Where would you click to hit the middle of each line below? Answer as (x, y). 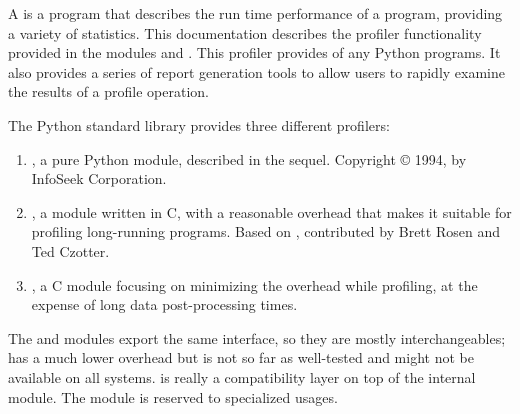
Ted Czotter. (70, 250)
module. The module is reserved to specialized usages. (173, 396)
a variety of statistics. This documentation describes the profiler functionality (245, 32)
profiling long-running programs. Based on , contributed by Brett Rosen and (265, 231)
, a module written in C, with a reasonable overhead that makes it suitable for (271, 211)
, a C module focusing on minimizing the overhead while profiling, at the (254, 284)
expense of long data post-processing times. (164, 304)
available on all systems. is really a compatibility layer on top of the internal (242, 376)
